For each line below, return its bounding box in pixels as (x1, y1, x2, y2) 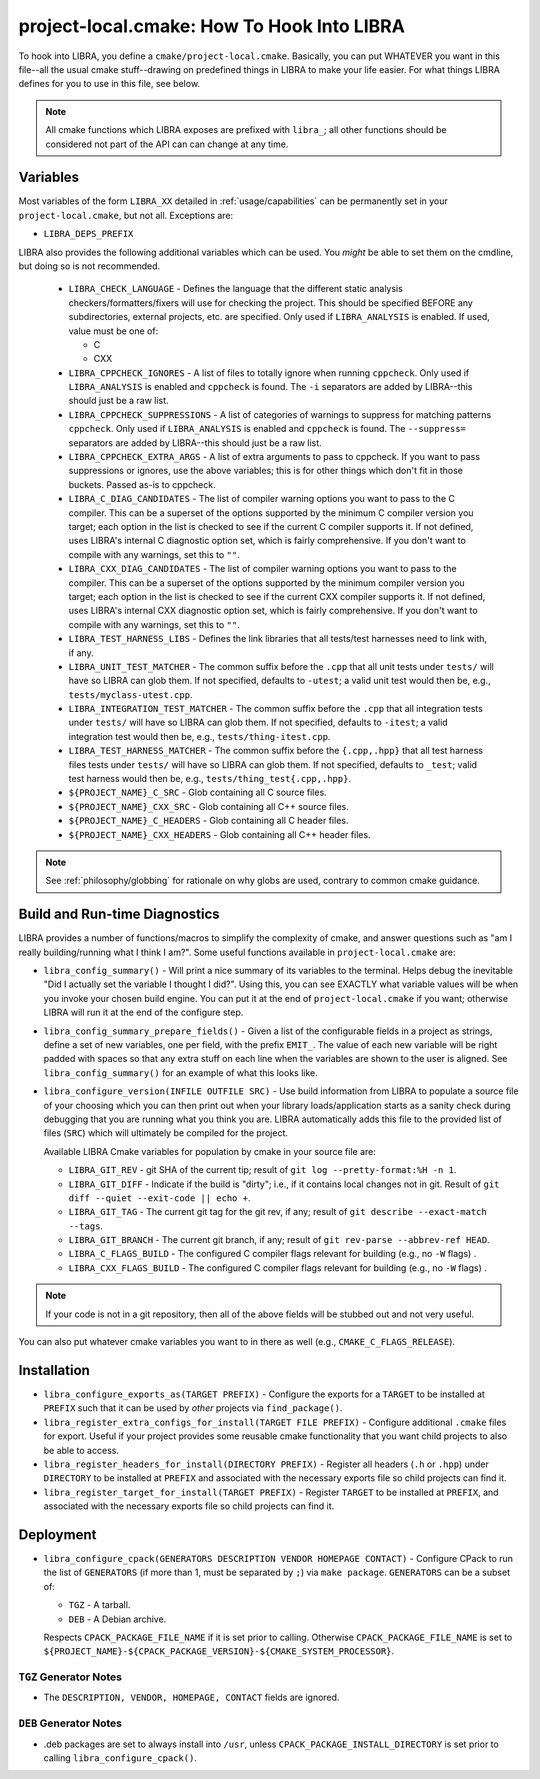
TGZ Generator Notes (18, 1670, 122, 1684)
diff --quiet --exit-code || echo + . (68, 1191, 251, 1204)
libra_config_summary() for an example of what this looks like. (43, 1066, 319, 1079)
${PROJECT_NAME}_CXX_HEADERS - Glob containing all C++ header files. (68, 828, 371, 840)
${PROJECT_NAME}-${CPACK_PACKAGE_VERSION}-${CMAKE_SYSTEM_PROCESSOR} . (43, 1645, 395, 1657)
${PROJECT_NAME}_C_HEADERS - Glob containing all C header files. (68, 815, 349, 827)
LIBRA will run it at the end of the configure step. (43, 1006, 244, 1019)
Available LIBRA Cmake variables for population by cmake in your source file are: (43, 1145, 377, 1157)
